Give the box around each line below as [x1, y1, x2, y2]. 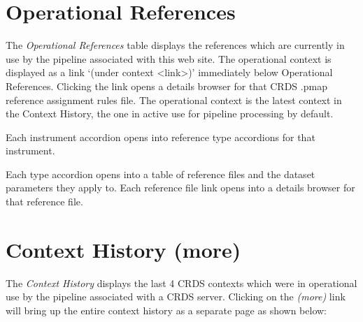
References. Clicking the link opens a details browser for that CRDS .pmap [6, 78, 327, 93]
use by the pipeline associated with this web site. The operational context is [6, 51, 332, 66]
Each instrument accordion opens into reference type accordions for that [6, 129, 315, 144]
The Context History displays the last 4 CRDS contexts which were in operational [6, 275, 357, 290]
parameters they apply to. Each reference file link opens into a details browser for [6, 180, 355, 195]
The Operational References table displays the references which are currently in [6, 38, 345, 52]
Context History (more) [6, 235, 241, 263]
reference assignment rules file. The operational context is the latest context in [6, 92, 342, 107]
